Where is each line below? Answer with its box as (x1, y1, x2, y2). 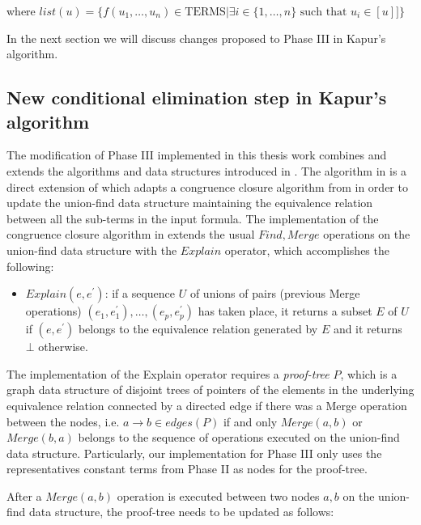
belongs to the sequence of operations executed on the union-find (78, 429, 400, 446)
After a (6, 487, 42, 504)
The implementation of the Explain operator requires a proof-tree (6, 365, 330, 382)
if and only (223, 413, 278, 430)
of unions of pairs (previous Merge (189, 285, 360, 302)
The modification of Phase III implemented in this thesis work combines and (6, 146, 387, 163)
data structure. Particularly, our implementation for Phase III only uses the (6, 444, 382, 461)
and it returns (333, 320, 402, 337)
